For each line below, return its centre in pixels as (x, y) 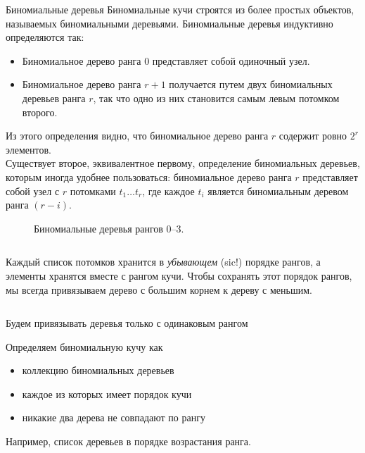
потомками (93, 191)
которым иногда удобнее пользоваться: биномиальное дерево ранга (149, 176)
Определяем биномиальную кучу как (84, 346)
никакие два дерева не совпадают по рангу (114, 417)
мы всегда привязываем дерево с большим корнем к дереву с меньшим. (159, 289)
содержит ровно (313, 136)
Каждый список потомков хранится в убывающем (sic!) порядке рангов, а (163, 262)
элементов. (28, 149)
